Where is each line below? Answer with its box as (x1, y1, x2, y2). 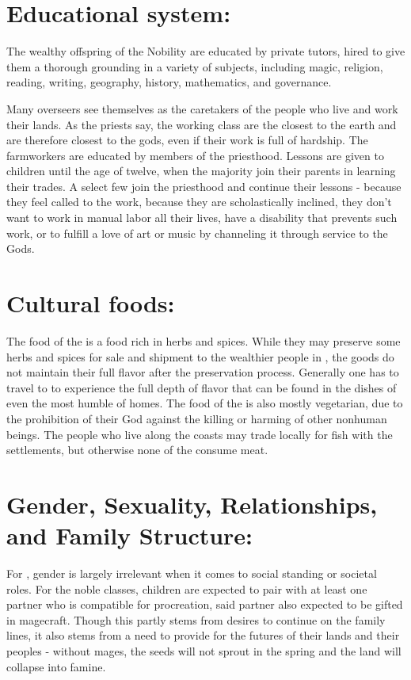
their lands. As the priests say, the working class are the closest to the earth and (6, 116, 397, 132)
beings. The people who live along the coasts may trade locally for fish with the (6, 426, 393, 442)
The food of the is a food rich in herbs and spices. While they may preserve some (6, 332, 401, 349)
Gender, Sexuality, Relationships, (6, 487, 378, 520)
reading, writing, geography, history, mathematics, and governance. (6, 74, 332, 90)
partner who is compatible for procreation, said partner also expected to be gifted (6, 596, 403, 613)
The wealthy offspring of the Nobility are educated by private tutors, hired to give (6, 43, 405, 59)
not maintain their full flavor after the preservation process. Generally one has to (6, 364, 399, 380)
